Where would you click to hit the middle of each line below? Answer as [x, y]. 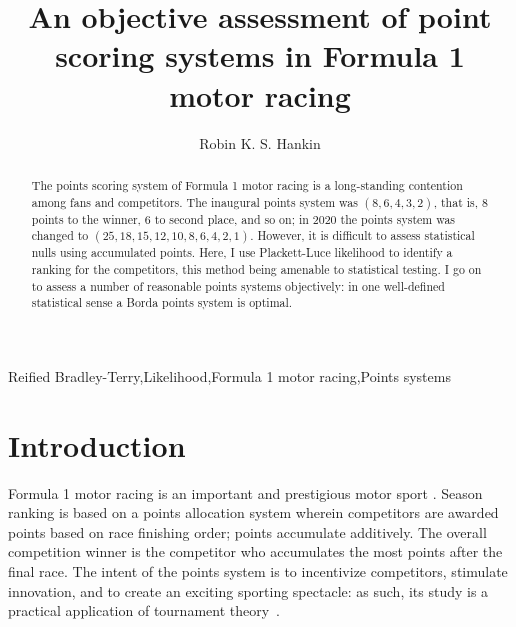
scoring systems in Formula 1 [260, 55]
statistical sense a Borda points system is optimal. [162, 302]
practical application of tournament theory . [144, 610]
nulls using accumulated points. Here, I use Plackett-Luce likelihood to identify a [242, 252]
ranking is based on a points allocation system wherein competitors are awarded [253, 512]
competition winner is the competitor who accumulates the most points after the [255, 551]
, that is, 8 [460, 201]
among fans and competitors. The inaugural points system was [194, 201]
